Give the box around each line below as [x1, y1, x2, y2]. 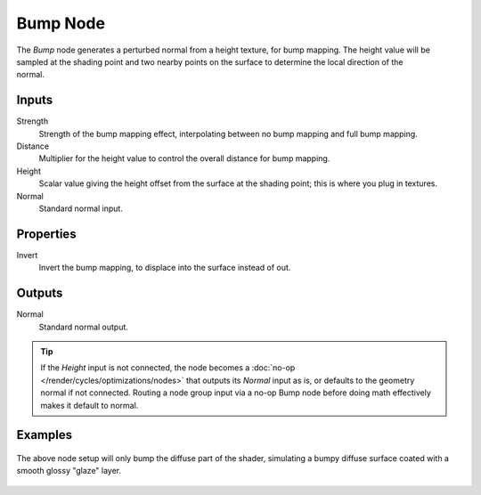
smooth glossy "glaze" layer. [16, 466, 122, 476]
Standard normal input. [38, 203, 124, 214]
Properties [16, 226, 77, 241]
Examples [16, 427, 73, 442]
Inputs [16, 93, 53, 108]
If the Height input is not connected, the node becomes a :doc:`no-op [40, 362, 296, 373]
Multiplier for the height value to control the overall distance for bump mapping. [38, 153, 330, 164]
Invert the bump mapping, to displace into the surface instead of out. [38, 263, 291, 273]
